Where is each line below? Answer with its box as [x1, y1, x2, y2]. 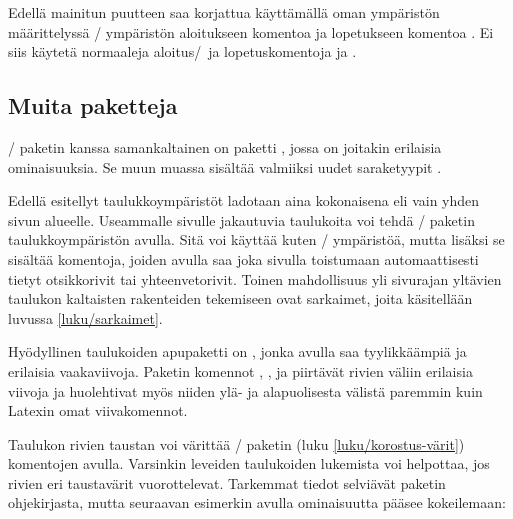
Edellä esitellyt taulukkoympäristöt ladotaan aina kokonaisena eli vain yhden [8, 190, 480, 211]
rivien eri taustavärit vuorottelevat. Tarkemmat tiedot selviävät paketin [8, 472, 446, 493]
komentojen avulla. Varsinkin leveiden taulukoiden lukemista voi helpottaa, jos [8, 453, 490, 474]
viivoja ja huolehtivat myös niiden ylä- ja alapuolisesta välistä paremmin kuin [8, 380, 483, 401]
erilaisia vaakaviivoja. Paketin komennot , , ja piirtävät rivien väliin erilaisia [8, 360, 473, 381]
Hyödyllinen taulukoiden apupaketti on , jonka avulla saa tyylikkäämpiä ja [8, 341, 467, 362]
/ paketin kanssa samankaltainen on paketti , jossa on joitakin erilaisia [8, 136, 442, 157]
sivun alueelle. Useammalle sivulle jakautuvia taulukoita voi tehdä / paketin [8, 209, 475, 230]
